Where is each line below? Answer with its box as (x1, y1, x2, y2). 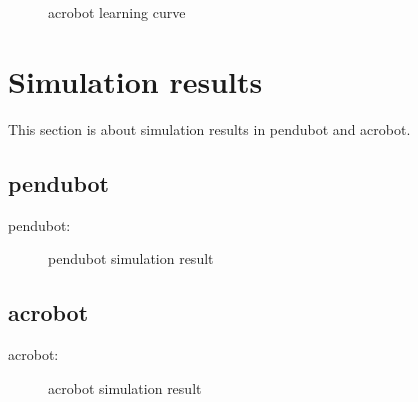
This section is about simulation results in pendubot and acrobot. (8, 118, 411, 139)
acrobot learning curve (48, 2, 186, 22)
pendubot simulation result (48, 248, 214, 269)
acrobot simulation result (48, 377, 202, 398)
